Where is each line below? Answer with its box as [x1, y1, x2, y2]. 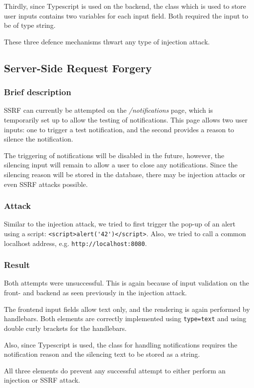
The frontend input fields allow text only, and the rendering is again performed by [4, 304, 250, 314]
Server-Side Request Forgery [4, 60, 152, 75]
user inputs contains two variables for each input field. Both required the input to [4, 10, 249, 20]
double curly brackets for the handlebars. [4, 323, 127, 333]
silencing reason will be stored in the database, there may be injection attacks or [4, 169, 246, 179]
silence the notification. [4, 134, 73, 144]
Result [4, 259, 30, 271]
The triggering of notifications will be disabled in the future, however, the [4, 150, 225, 160]
